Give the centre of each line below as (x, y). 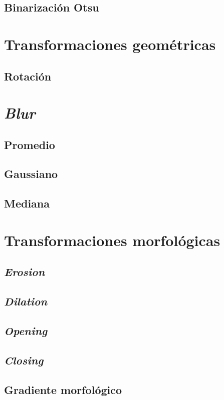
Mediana (27, 203)
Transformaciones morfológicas (112, 240)
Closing (24, 360)
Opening (26, 330)
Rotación (28, 76)
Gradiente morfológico (63, 389)
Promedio (30, 144)
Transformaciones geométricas (110, 44)
